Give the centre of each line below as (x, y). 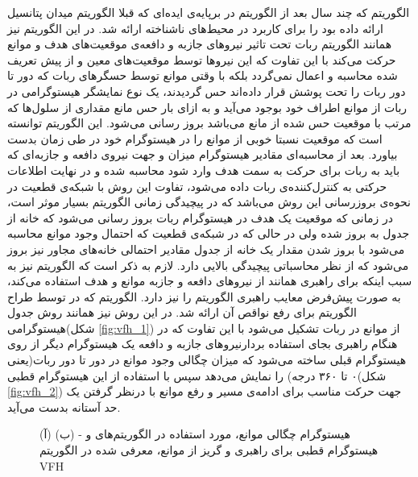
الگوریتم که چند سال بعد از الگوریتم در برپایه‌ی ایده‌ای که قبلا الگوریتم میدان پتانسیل (209, 12)
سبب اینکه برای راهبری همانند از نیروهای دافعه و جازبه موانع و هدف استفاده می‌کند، (210, 281)
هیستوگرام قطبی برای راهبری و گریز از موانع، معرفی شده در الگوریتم (209, 450)
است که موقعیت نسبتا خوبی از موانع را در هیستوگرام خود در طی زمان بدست (195, 138)
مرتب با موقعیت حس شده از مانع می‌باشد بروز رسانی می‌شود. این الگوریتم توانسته (209, 123)
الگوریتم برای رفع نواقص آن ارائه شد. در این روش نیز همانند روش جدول (182, 312)
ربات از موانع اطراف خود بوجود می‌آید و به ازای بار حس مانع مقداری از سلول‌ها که (207, 107)
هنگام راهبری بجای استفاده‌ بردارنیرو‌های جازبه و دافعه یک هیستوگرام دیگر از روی (203, 344)
